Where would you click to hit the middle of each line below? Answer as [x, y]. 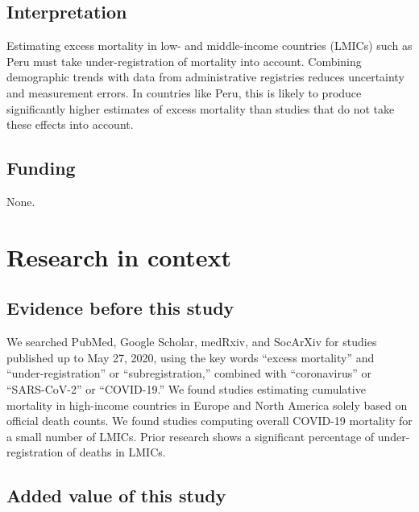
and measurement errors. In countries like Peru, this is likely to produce [184, 92]
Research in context [119, 256]
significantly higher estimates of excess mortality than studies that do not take [201, 108]
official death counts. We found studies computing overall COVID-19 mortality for [209, 421]
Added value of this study [116, 495]
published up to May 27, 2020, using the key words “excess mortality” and [191, 357]
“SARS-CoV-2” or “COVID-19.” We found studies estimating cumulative [186, 388]
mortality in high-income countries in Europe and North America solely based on [207, 405]
